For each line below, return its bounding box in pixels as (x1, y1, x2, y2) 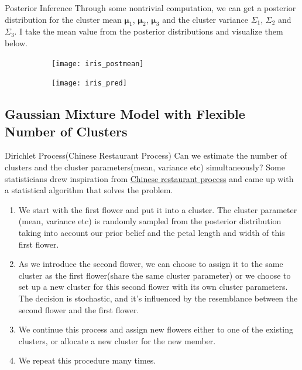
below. (5, 36, 28, 49)
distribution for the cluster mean (5, 13, 122, 25)
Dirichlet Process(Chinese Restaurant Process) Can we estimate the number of (5, 149, 287, 162)
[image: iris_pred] (52, 79, 127, 88)
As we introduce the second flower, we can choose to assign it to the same (18, 258, 283, 270)
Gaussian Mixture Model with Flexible (5, 105, 245, 123)
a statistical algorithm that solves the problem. (5, 184, 173, 196)
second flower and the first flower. (18, 303, 139, 316)
